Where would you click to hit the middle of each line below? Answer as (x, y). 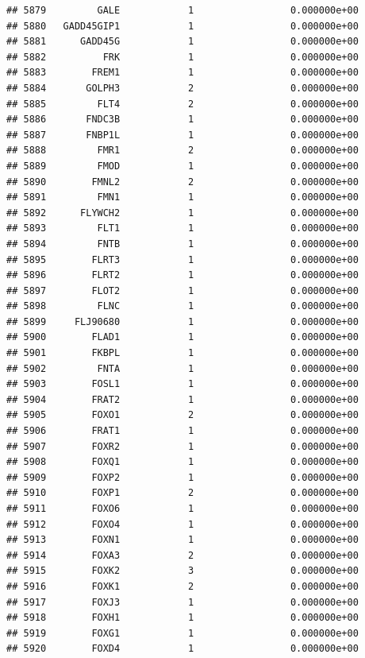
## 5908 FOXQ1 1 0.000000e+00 (182, 462)
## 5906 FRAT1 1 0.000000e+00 (182, 431)
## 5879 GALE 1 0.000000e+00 (182, 10)
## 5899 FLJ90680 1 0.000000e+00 (182, 321)
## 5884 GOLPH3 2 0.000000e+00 (182, 88)
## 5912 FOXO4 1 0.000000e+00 (182, 524)
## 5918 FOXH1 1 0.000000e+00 (182, 618)
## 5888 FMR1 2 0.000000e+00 (182, 151)
